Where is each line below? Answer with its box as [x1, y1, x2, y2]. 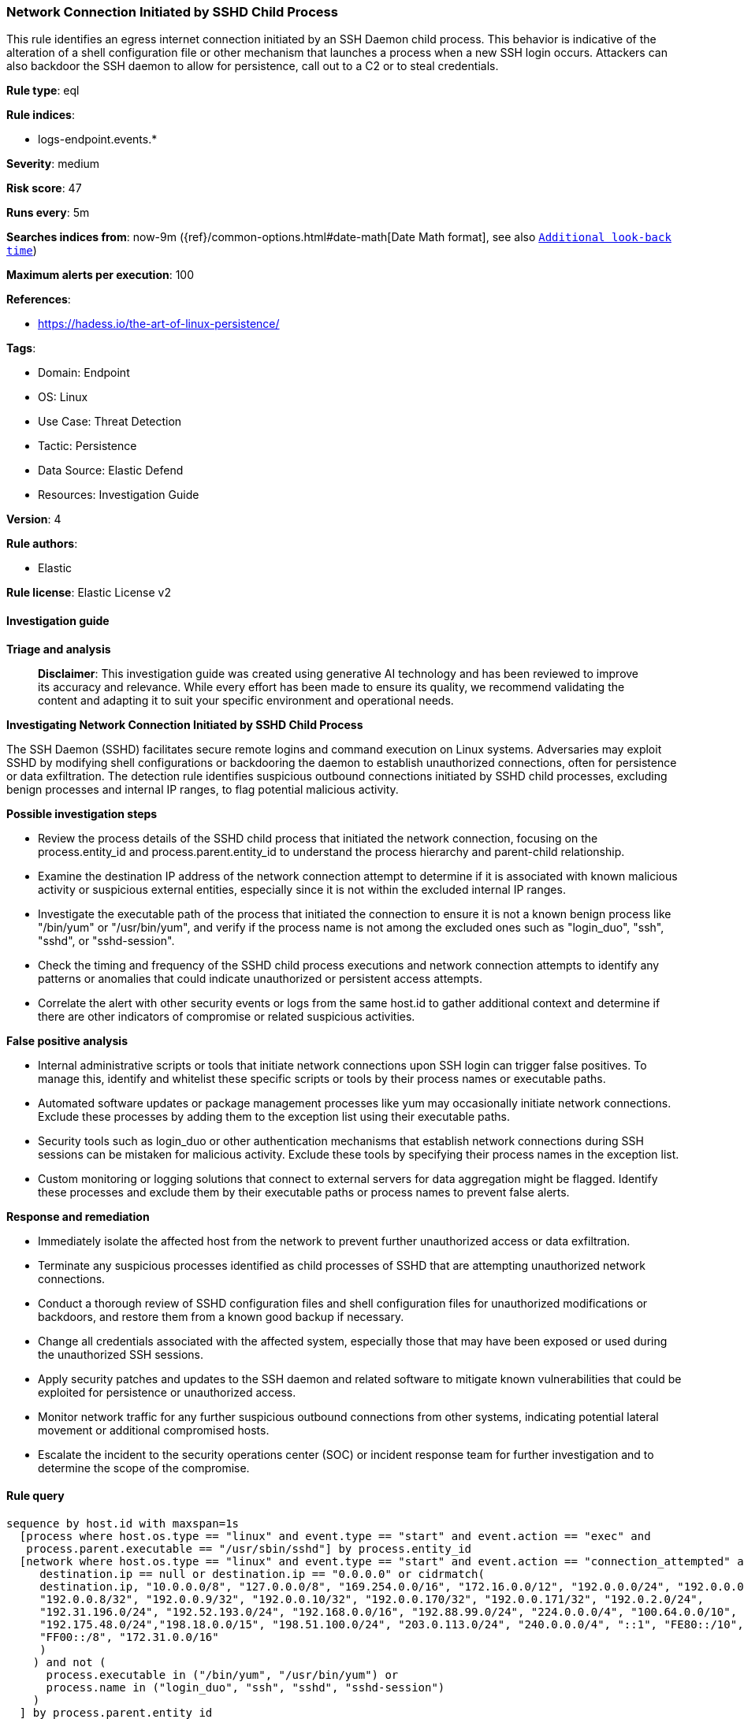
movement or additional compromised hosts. [38, 1423, 270, 1437]
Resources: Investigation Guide [38, 488, 199, 502]
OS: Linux [38, 390, 88, 404]
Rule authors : [6, 537, 78, 551]
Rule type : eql [6, 84, 80, 98]
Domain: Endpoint [38, 366, 130, 380]
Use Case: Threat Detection [38, 415, 182, 429]
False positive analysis [6, 1033, 128, 1047]
